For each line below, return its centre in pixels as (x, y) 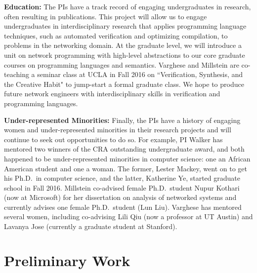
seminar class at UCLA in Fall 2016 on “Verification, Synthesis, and (140, 74)
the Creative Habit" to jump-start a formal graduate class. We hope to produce (124, 84)
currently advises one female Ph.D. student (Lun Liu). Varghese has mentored (123, 207)
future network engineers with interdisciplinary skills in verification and (112, 94)
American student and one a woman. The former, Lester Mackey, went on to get (126, 168)
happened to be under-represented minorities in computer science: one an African (127, 158)
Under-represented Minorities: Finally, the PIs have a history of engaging (122, 120)
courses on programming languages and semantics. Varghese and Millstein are (122, 64)
